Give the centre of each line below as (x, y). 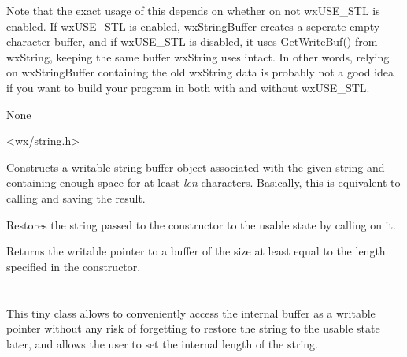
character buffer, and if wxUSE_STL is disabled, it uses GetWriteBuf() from (192, 41)
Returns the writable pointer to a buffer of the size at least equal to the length (196, 251)
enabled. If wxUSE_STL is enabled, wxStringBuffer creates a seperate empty (193, 26)
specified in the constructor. (74, 266)
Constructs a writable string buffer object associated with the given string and (196, 167)
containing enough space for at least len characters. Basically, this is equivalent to (203, 182)
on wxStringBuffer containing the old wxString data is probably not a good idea (200, 72)
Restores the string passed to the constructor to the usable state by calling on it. (201, 224)
